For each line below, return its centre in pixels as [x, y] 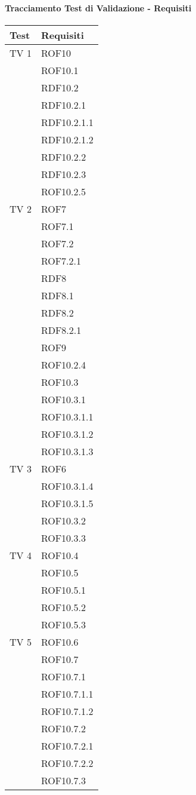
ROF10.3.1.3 [67, 451]
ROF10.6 [60, 641]
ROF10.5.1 [63, 590]
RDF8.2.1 [61, 330]
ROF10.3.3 [63, 538]
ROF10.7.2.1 [67, 745]
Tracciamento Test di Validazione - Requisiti [98, 7]
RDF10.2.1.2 [67, 139]
